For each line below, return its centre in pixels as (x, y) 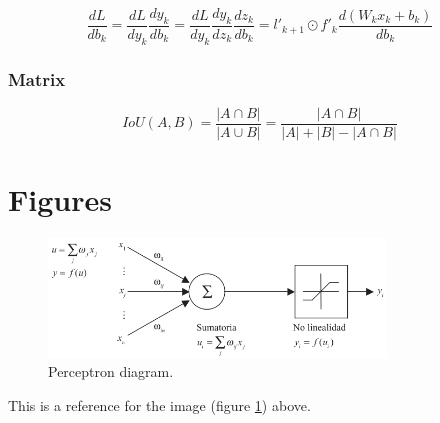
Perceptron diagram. (111, 371)
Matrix (37, 78)
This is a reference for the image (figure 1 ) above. (159, 405)
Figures (60, 199)
